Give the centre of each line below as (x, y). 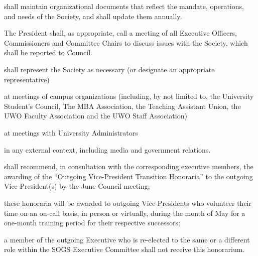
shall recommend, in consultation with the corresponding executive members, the (129, 166)
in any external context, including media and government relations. (107, 149)
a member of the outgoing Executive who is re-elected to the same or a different (127, 239)
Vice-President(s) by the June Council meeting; (77, 186)
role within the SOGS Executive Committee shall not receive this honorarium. (124, 249)
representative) (27, 79)
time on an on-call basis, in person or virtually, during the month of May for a (125, 213)
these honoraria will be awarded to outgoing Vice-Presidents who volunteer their (128, 203)
